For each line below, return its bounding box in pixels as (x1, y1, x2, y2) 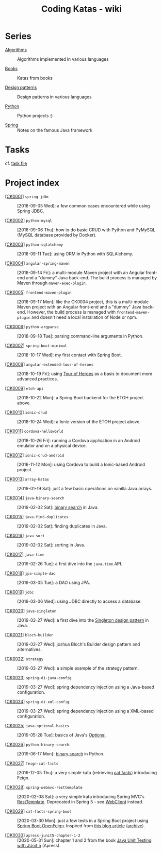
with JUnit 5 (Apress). (17, 842, 61, 848)
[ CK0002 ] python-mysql (5, 217, 52, 223)
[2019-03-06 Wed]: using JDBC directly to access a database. (17, 598, 142, 604)
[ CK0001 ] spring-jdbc (5, 193, 49, 199)
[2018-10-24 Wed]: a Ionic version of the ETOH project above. (17, 419, 141, 425)
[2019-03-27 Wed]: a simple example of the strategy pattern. (17, 665, 139, 671)
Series (5, 31, 32, 42)
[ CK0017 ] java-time (5, 551, 45, 557)
